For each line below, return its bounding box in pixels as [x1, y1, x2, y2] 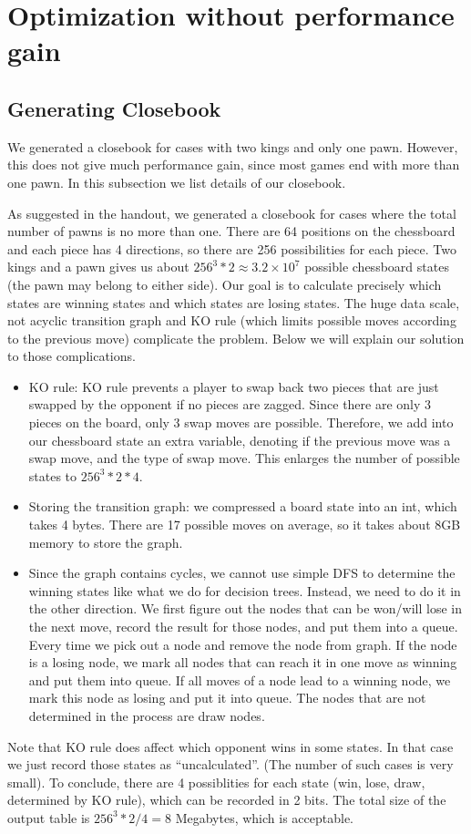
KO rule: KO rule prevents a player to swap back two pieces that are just [28, 376, 439, 396]
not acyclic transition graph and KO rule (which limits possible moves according [7, 311, 456, 330]
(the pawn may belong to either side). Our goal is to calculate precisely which [7, 274, 442, 293]
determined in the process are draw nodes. [28, 705, 265, 725]
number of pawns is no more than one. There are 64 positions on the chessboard [7, 221, 456, 241]
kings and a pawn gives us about [7, 257, 189, 276]
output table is [7, 808, 90, 827]
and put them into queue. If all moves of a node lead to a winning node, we [28, 670, 451, 689]
